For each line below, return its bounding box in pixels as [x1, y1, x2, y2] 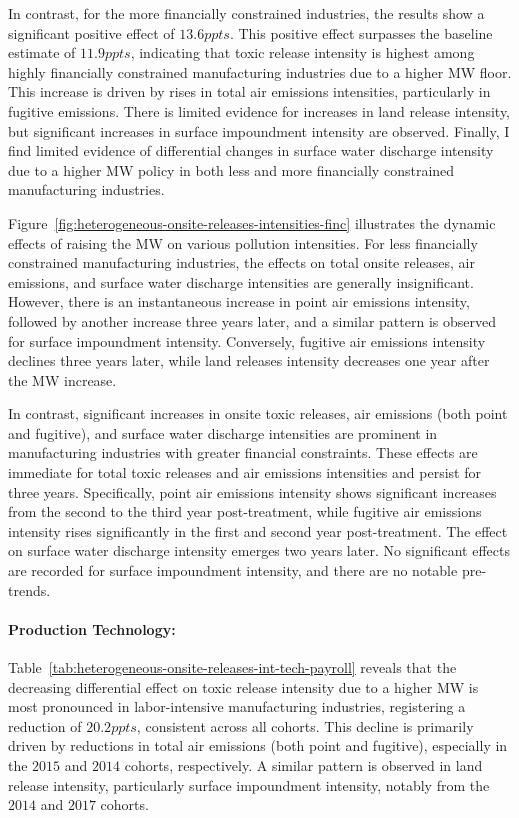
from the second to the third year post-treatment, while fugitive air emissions [8, 501, 482, 522]
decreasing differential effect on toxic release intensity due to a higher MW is [8, 676, 479, 697]
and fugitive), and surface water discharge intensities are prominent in [8, 422, 438, 443]
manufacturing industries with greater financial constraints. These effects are [8, 442, 478, 463]
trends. [8, 579, 51, 600]
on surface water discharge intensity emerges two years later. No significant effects [8, 540, 510, 561]
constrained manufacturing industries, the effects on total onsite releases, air [8, 252, 475, 273]
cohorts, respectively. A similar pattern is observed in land [124, 754, 483, 775]
